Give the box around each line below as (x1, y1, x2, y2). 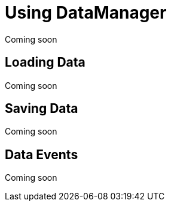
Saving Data (5, 101, 78, 117)
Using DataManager (5, 2, 167, 23)
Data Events (5, 147, 78, 162)
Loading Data (5, 55, 85, 70)
